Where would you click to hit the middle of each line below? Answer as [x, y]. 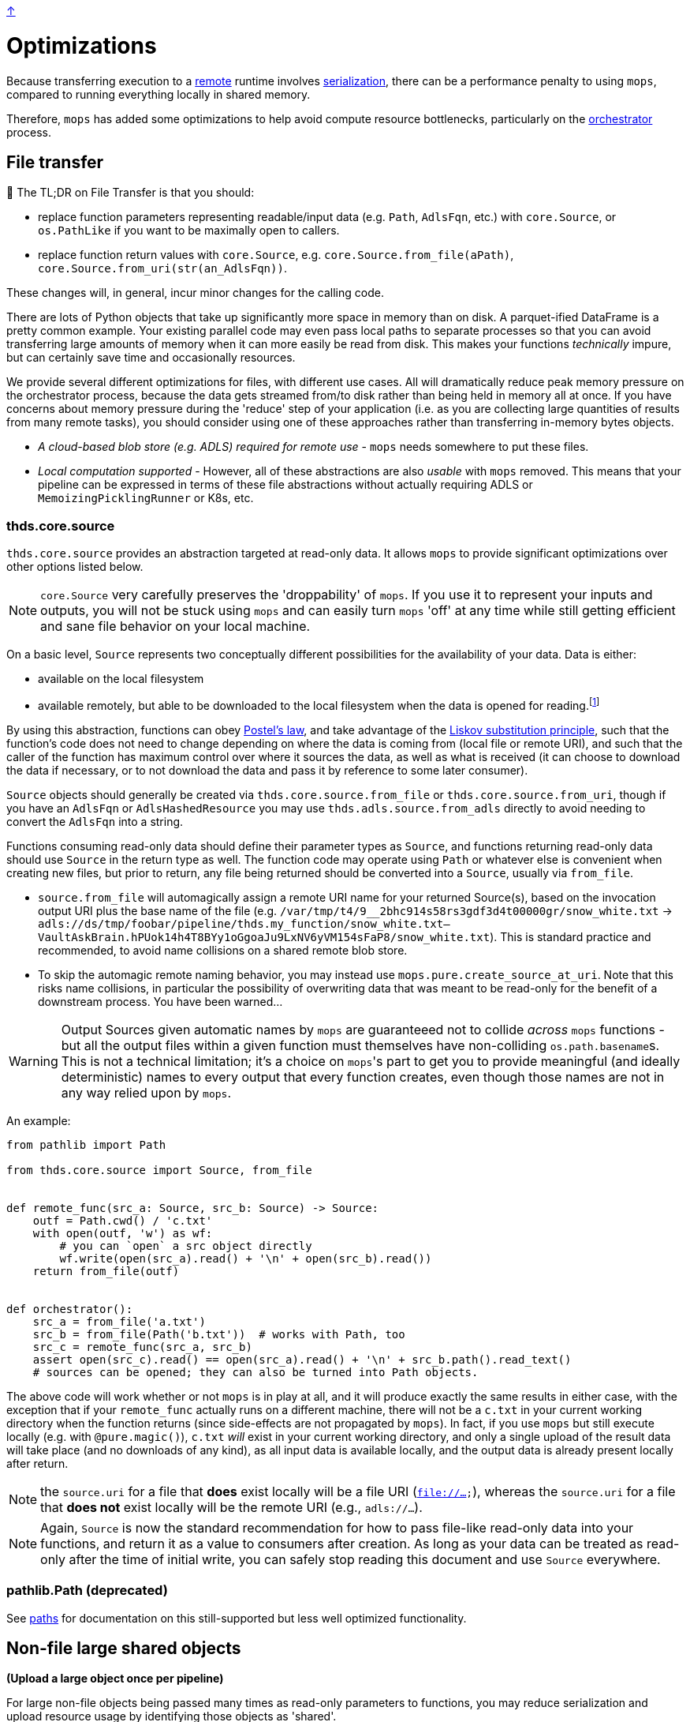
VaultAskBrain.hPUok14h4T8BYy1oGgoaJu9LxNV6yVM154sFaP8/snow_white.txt [264, 937]
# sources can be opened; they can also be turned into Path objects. [255, 1372]
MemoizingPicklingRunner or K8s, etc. [146, 498]
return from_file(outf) [106, 1271]
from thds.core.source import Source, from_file [159, 1170]
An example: [39, 1120]
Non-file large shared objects [124, 1648]
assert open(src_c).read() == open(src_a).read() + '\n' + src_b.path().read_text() [302, 1359]
